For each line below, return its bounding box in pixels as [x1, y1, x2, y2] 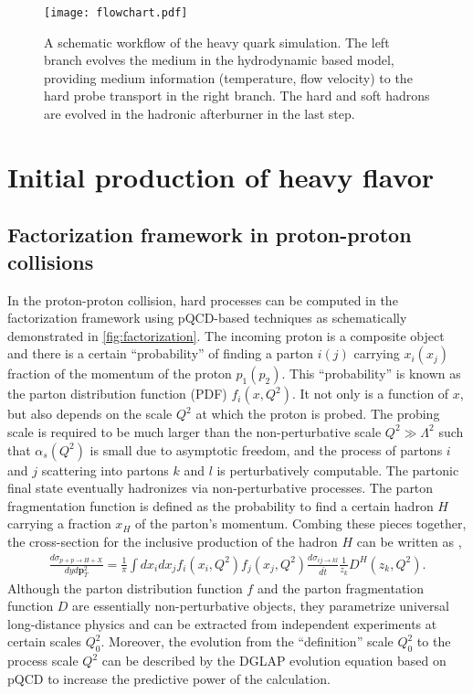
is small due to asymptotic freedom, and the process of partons [89, 440, 443, 459]
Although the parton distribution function [7, 578, 243, 597]
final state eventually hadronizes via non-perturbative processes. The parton [7, 478, 434, 497]
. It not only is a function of [291, 384, 449, 403]
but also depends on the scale [7, 404, 173, 423]
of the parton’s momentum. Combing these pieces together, [134, 514, 467, 533]
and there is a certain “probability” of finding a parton [7, 344, 314, 363]
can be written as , [356, 531, 462, 550]
